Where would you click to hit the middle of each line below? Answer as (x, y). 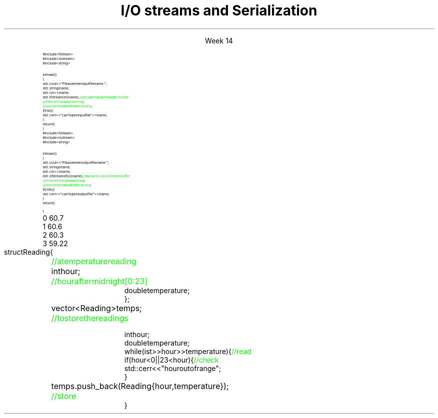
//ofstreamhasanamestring (64, 180)
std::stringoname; (56, 167)
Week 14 (219, 40)
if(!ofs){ (49, 189)
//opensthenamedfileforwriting (67, 185)
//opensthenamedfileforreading (67, 106)
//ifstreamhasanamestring (63, 101)
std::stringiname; (56, 88)
